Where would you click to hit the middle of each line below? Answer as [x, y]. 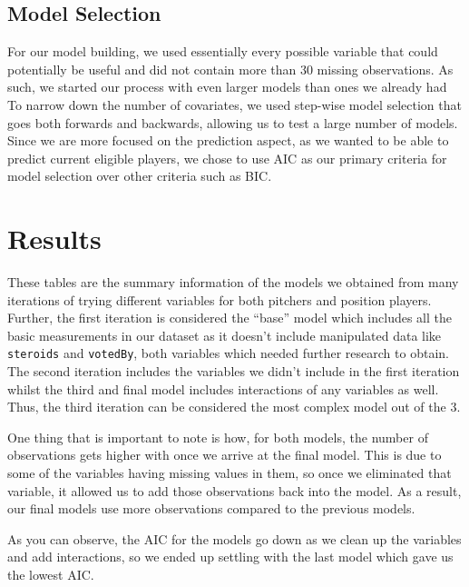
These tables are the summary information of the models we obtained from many [233, 282]
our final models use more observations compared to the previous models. [211, 508]
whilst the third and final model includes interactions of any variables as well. [223, 388]
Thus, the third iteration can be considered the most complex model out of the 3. [234, 407]
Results [54, 239]
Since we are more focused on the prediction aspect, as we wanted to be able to [228, 140]
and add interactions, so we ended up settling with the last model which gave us [230, 557]
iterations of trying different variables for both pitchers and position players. [220, 299]
